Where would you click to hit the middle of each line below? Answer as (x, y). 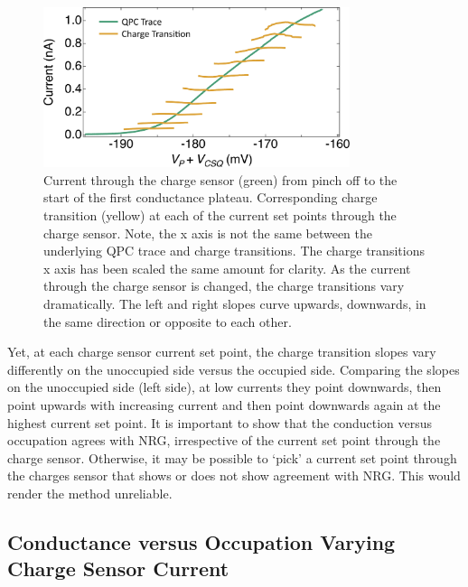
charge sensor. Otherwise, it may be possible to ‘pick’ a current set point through (232, 457)
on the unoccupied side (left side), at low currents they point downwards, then (225, 387)
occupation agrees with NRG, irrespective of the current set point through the (224, 440)
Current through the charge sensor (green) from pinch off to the (220, 179)
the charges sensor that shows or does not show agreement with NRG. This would (234, 475)
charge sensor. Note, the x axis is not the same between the (208, 233)
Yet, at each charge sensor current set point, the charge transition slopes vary (222, 352)
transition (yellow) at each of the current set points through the (220, 214)
